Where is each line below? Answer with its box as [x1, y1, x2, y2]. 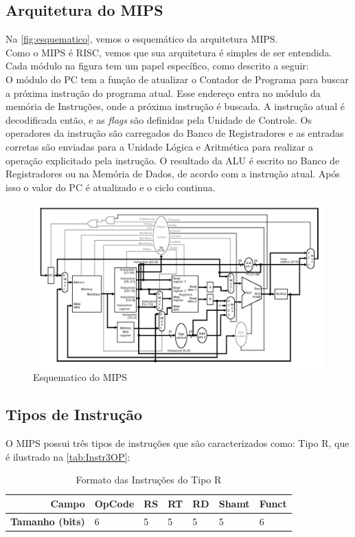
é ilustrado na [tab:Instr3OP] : [5, 449, 130, 463]
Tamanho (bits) [10, 514, 85, 528]
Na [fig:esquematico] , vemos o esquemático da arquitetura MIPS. [5, 32, 278, 46]
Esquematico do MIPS [33, 370, 127, 384]
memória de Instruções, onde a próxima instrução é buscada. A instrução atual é [5, 99, 345, 113]
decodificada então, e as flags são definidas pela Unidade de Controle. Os [5, 112, 312, 127]
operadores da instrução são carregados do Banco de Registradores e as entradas [5, 126, 344, 140]
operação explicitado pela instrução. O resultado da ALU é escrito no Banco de [5, 153, 340, 167]
